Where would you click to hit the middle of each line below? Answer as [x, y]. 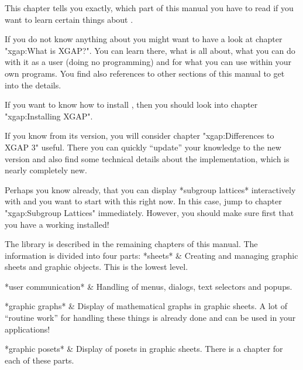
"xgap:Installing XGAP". [49, 116]
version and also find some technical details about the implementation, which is [147, 158]
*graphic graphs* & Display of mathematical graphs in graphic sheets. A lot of [146, 306]
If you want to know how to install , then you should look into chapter [131, 105]
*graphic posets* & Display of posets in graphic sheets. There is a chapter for [144, 349]
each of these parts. [39, 360]
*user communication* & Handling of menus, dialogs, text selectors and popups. [149, 286]
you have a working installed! [57, 224]
